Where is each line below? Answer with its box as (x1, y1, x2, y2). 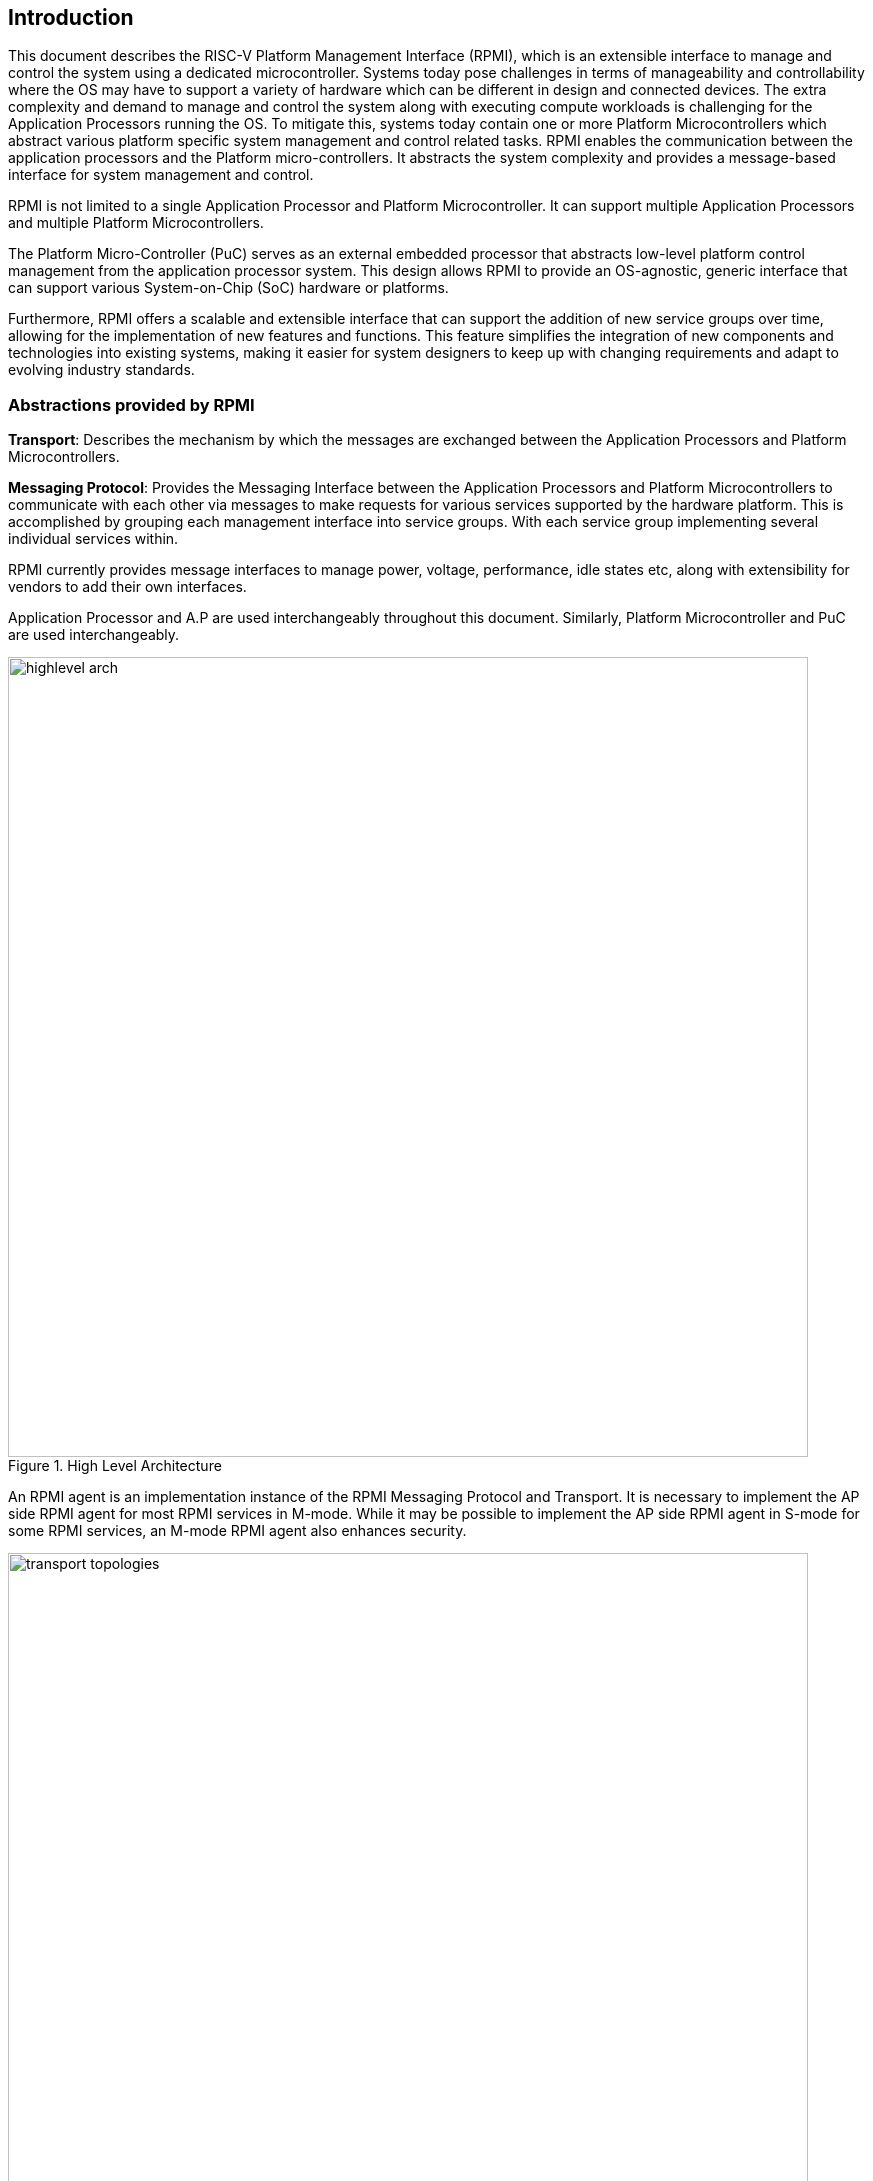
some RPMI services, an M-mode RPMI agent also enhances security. (8, 1522, 467, 1540)
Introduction (8, 5, 134, 30)
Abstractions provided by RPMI (8, 394, 255, 415)
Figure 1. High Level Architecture (8, 1457, 222, 1475)
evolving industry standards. (8, 361, 195, 379)
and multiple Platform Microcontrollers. (8, 214, 264, 232)
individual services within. (8, 530, 179, 548)
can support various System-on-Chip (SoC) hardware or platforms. (8, 279, 449, 297)
